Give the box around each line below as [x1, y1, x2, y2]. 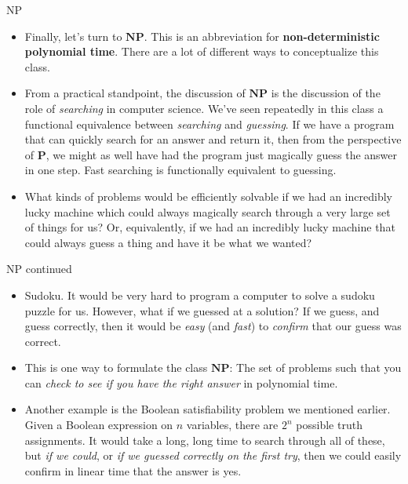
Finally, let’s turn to [24, 27, 122, 44]
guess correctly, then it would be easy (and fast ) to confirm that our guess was [24, 318, 402, 334]
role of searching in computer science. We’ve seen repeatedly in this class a [24, 100, 384, 116]
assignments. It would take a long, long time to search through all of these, [24, 431, 385, 448]
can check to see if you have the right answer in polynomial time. [24, 374, 338, 391]
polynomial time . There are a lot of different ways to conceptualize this [24, 43, 379, 60]
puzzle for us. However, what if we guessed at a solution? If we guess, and [24, 302, 380, 318]
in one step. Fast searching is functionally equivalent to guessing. [24, 162, 337, 178]
